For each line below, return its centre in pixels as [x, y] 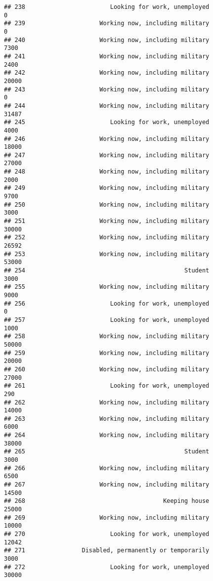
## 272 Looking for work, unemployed [107, 567]
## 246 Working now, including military [107, 139]
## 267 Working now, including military [107, 485]
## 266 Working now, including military [107, 468]
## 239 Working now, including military [107, 23]
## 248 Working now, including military [107, 172]
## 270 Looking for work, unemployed [107, 534]
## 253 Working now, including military [107, 254]
